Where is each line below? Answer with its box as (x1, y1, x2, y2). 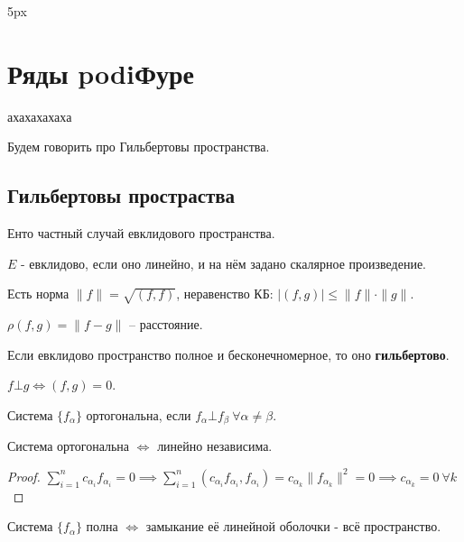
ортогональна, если (86, 405, 191, 424)
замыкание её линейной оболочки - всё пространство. (145, 517, 441, 536)
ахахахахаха (7, 106, 72, 125)
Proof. (7, 466, 41, 485)
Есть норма (7, 284, 70, 303)
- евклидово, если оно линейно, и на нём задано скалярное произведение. (21, 253, 427, 272)
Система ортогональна (7, 436, 130, 455)
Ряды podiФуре (7, 54, 194, 91)
